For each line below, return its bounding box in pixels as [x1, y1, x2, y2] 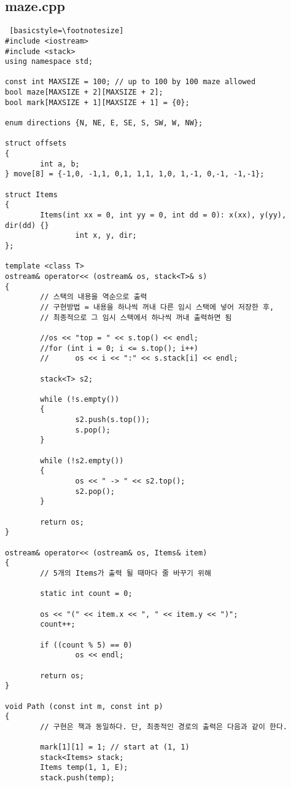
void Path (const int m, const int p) [5, 702, 163, 711]
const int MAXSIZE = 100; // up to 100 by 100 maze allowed [5, 77, 256, 87]
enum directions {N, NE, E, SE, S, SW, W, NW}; [5, 119, 203, 128]
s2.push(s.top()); [75, 415, 150, 425]
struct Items [5, 190, 58, 199]
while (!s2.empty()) [40, 456, 124, 465]
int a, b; [40, 159, 80, 168]
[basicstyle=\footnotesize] [9, 26, 124, 36]
